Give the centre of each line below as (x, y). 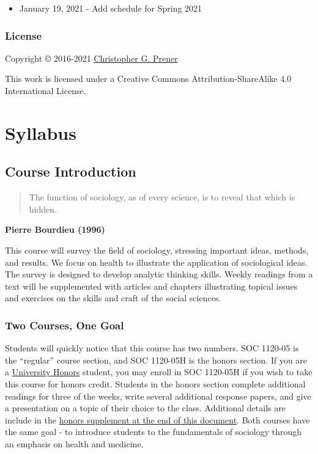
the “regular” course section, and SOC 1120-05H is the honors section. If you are (156, 360)
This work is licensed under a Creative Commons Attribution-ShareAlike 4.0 (148, 79)
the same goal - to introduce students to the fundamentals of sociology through (153, 432)
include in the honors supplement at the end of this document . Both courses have (157, 419)
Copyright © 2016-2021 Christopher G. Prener (91, 58)
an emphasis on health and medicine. (74, 443)
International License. (46, 90)
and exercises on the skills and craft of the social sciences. (113, 298)
